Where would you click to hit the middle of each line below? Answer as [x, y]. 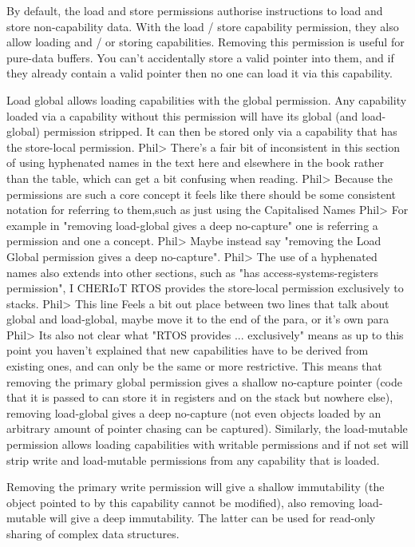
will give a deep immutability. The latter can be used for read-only [213, 518]
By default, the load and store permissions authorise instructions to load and [195, 10]
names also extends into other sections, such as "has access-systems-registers [193, 272]
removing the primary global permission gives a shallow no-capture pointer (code [204, 381]
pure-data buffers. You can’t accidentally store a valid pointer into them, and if [200, 57]
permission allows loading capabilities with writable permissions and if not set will [207, 444]
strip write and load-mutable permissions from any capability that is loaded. [193, 460]
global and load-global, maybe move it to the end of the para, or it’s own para [198, 319]
